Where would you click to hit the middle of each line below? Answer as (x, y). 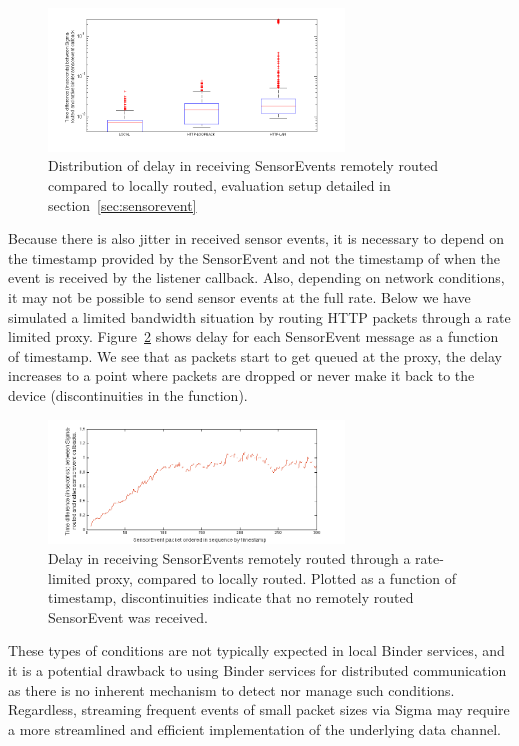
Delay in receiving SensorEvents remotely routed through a (229, 558)
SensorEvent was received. (128, 616)
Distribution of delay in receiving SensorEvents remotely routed (243, 165)
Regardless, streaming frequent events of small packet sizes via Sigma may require (259, 709)
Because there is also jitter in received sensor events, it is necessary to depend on (256, 238)
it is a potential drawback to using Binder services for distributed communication (257, 669)
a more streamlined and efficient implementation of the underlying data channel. (254, 728)
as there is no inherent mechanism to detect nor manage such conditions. (231, 689)
